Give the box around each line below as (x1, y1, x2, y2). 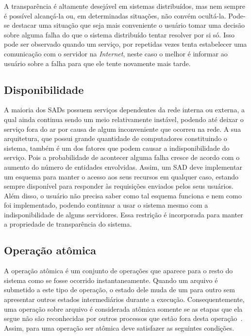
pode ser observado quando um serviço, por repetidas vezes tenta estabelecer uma (4, 39, 247, 49)
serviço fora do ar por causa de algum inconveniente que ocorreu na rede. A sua (4, 124, 241, 134)
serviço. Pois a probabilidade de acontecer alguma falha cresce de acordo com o (4, 152, 240, 162)
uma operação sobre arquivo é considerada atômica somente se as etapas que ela (4, 303, 243, 314)
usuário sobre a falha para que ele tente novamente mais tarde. (4, 58, 191, 68)
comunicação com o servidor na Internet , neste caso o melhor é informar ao (4, 48, 228, 58)
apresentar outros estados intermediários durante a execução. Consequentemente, (4, 294, 245, 304)
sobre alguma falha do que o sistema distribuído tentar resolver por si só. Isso (4, 29, 234, 39)
